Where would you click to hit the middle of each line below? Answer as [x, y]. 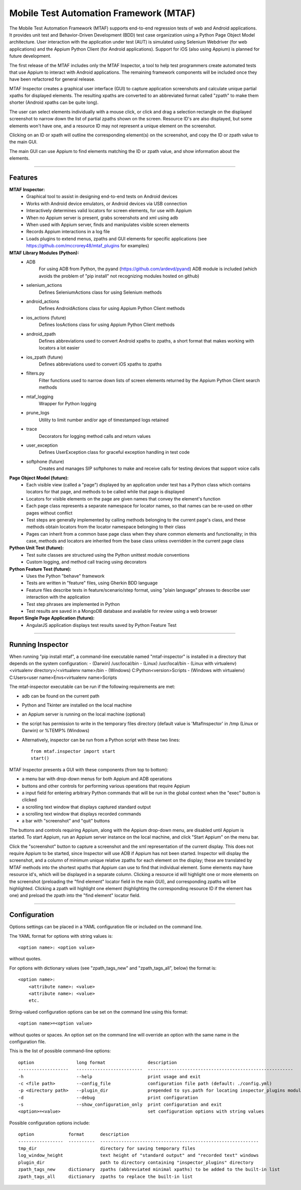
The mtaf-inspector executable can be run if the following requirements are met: [92, 687]
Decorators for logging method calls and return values [95, 436]
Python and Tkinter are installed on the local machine [77, 705]
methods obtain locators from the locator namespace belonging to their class [106, 527]
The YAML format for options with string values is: [61, 936]
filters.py [35, 373]
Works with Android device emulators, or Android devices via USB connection [107, 204]
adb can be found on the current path [61, 696]
